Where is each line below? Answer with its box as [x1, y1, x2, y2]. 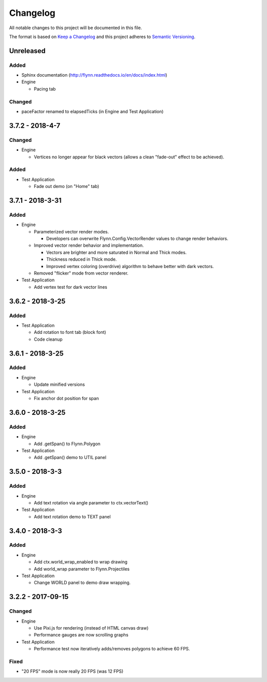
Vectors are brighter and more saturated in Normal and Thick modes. [46, 249, 187, 255]
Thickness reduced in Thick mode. [46, 256, 117, 262]
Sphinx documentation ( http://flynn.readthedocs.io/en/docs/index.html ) [21, 72, 168, 78]
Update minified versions [34, 381, 85, 388]
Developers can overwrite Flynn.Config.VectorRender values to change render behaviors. [46, 235, 228, 242]
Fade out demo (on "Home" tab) [34, 183, 99, 189]
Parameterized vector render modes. [34, 228, 109, 234]
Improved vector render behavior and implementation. [34, 242, 144, 248]
